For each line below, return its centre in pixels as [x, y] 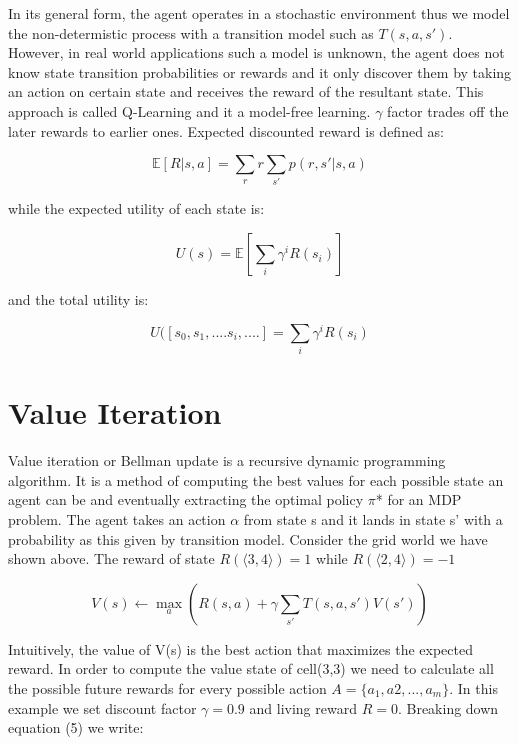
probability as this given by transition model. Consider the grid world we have [248, 538]
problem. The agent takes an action [117, 518]
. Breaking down [448, 707]
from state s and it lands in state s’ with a [373, 518]
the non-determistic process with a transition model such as [191, 32]
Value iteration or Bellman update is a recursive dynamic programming [227, 460]
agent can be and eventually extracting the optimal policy [186, 499]
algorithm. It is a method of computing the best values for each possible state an [256, 479]
